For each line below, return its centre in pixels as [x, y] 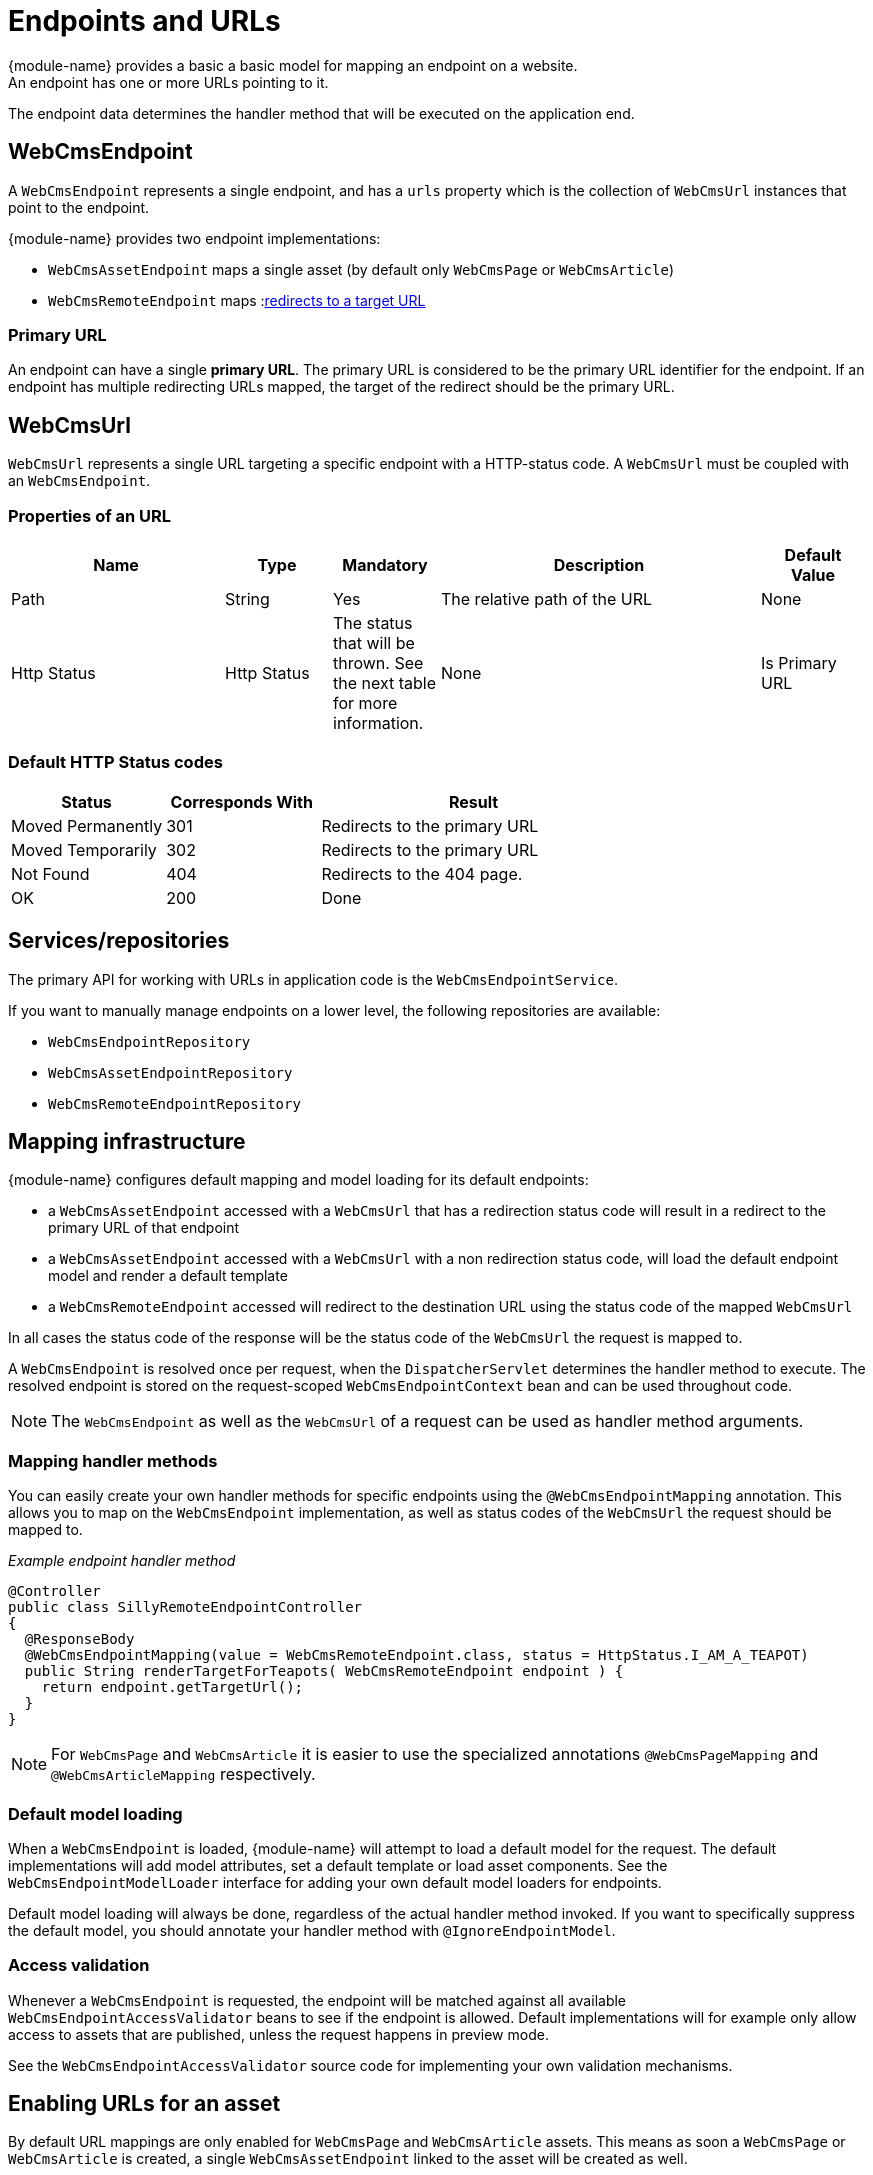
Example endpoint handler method [122, 1561]
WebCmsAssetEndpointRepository [170, 1072]
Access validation [79, 1965]
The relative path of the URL [547, 598]
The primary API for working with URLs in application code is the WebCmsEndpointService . [313, 979]
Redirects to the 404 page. [422, 873]
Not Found [50, 873]
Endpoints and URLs [144, 21]
